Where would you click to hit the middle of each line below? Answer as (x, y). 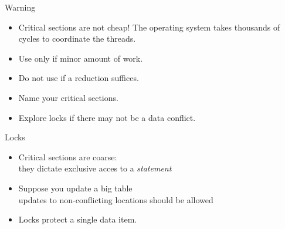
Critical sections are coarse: (68, 156)
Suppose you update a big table (75, 188)
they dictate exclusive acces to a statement (95, 168)
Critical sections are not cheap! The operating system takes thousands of (149, 27)
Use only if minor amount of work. (81, 58)
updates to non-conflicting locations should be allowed (116, 199)
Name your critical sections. (68, 97)
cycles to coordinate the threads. (77, 38)
